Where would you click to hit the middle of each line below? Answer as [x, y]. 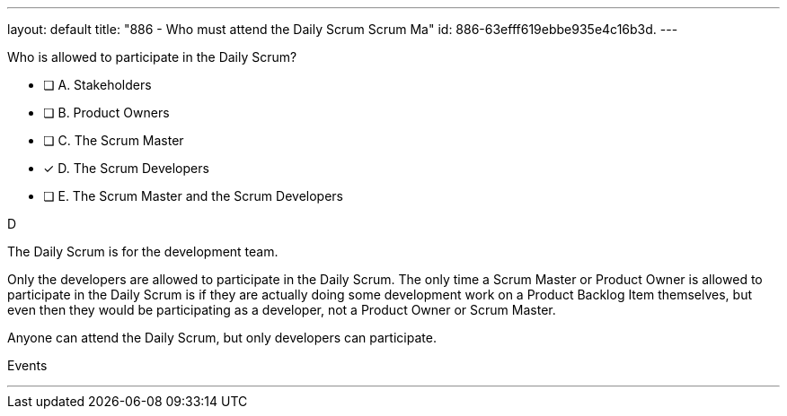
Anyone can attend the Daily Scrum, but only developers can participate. [222, 338]
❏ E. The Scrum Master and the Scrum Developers [193, 196]
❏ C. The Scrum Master [114, 140]
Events [27, 365]
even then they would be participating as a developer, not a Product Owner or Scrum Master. [282, 310]
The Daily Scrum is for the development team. [143, 251]
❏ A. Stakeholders [97, 85]
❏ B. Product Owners [106, 113]
